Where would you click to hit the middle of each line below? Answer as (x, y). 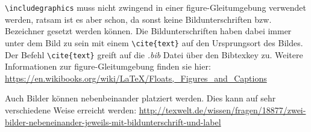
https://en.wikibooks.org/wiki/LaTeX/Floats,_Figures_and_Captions (136, 78)
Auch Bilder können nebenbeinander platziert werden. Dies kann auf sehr (140, 98)
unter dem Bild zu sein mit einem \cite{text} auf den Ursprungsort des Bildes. (154, 42)
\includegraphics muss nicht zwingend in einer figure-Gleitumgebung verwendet (155, 7)
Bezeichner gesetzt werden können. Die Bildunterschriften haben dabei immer (148, 31)
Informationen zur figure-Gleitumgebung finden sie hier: (108, 66)
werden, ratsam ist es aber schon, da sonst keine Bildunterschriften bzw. (138, 19)
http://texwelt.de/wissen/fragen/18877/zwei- (222, 109)
